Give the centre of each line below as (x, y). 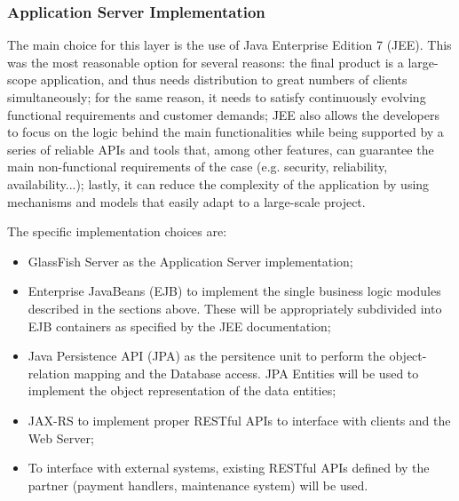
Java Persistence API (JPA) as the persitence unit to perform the (206, 356)
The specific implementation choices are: (117, 231)
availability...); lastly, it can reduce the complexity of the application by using (218, 183)
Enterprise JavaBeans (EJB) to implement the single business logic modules (234, 291)
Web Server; (61, 437)
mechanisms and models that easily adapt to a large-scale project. (186, 201)
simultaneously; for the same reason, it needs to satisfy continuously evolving (217, 97)
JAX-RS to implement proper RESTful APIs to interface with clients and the (239, 420)
